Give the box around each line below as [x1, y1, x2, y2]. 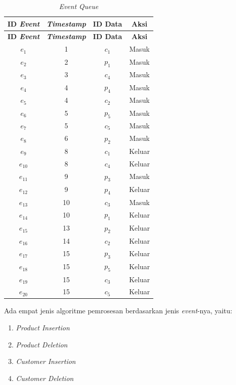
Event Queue [59, 1, 99, 11]
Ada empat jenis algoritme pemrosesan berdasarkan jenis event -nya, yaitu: [4, 305, 232, 316]
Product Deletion [16, 339, 68, 349]
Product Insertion [16, 322, 70, 333]
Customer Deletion [16, 372, 74, 383]
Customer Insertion [16, 356, 76, 366]
